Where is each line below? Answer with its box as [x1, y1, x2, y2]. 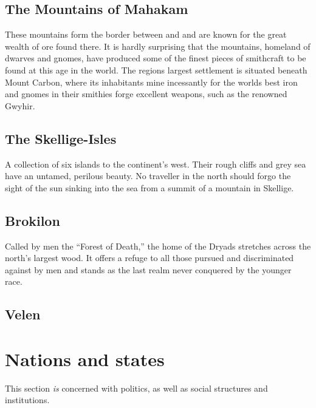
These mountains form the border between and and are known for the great [5, 28, 287, 41]
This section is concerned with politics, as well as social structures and [5, 381, 268, 394]
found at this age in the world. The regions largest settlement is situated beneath [5, 63, 307, 76]
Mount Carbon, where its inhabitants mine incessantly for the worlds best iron [5, 75, 298, 88]
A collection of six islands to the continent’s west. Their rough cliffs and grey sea [5, 157, 306, 170]
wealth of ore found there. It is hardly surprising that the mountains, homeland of [5, 39, 311, 52]
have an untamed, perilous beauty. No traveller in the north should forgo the [5, 169, 291, 182]
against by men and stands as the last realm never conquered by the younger [5, 263, 292, 276]
